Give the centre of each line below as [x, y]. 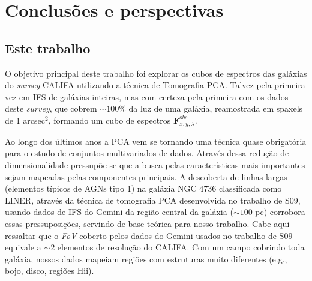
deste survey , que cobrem [51, 108]
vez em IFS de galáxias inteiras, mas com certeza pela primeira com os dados [147, 96]
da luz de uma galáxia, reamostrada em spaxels [216, 108]
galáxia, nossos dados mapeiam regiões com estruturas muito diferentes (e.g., [146, 258]
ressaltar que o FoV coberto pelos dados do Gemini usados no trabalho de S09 [149, 235]
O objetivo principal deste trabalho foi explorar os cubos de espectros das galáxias [156, 73]
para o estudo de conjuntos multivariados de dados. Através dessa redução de [147, 153]
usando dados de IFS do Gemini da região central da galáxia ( [119, 212]
